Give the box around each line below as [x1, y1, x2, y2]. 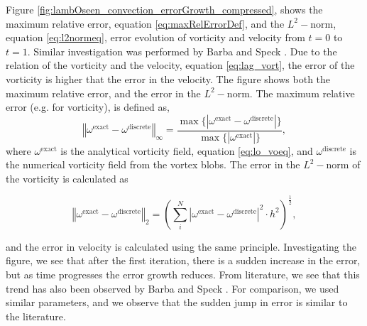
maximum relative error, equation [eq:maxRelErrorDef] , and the [6, 16, 285, 31]
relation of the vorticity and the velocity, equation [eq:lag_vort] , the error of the [6, 58, 355, 72]
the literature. [6, 308, 66, 323]
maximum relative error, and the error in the [6, 85, 201, 100]
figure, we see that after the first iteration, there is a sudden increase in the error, [6, 253, 361, 268]
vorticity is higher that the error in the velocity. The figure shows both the [6, 71, 331, 86]
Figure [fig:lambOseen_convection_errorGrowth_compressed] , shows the [6, 2, 323, 16]
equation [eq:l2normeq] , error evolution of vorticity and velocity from [6, 30, 305, 45]
